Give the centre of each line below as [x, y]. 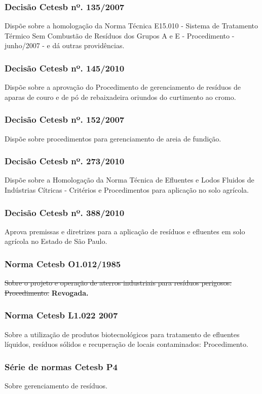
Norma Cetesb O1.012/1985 [63, 263]
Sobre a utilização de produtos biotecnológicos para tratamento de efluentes [122, 334]
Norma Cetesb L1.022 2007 [61, 315]
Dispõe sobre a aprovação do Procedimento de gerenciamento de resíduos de [123, 87]
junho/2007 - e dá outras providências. [65, 45]
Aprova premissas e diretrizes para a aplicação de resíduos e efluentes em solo [125, 231]
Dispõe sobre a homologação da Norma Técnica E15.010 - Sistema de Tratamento [132, 26]
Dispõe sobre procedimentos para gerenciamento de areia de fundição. [113, 138]
